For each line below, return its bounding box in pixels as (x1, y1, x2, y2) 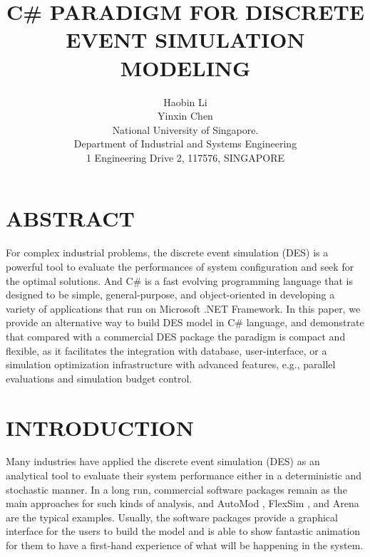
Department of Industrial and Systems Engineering (73, 136, 297, 151)
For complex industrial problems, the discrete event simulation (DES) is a (6, 245, 329, 260)
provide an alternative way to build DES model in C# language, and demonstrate (6, 315, 364, 330)
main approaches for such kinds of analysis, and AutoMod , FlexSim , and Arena (6, 496, 359, 511)
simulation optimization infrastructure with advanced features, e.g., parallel (6, 357, 336, 372)
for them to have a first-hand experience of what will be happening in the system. (6, 538, 364, 553)
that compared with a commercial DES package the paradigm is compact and (6, 328, 346, 343)
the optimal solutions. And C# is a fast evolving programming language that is (6, 273, 353, 288)
